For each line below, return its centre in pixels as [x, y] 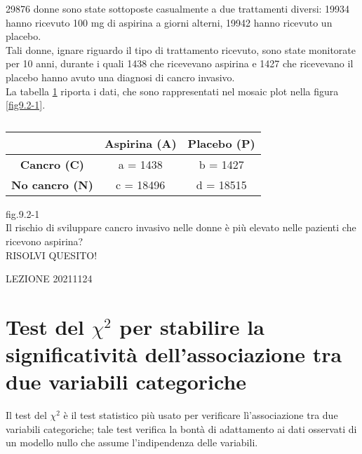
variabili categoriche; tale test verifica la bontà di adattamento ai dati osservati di [181, 428]
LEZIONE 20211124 [49, 278]
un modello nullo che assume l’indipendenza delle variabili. [132, 442]
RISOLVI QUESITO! [52, 255]
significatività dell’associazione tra [174, 354]
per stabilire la [192, 326]
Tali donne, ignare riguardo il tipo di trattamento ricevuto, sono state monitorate [181, 49]
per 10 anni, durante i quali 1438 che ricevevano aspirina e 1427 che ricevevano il [180, 63]
